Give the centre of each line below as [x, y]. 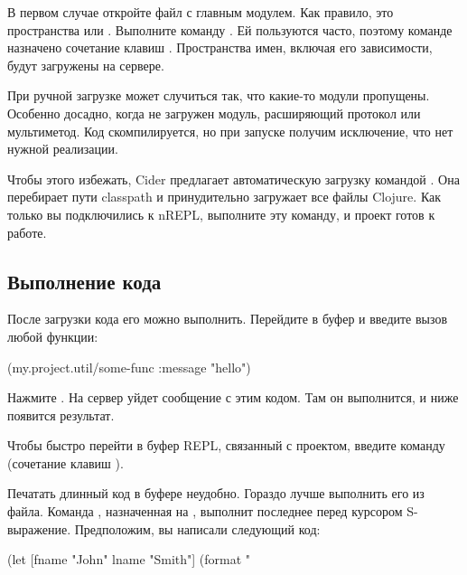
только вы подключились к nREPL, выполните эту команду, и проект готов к [221, 214]
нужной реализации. [63, 149]
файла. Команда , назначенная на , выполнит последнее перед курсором [205, 511]
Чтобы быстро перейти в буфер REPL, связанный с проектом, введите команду [226, 445]
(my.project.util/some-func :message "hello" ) [129, 367]
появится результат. [61, 415]
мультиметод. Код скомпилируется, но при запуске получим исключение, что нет [230, 131]
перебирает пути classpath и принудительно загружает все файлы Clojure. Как [224, 197]
